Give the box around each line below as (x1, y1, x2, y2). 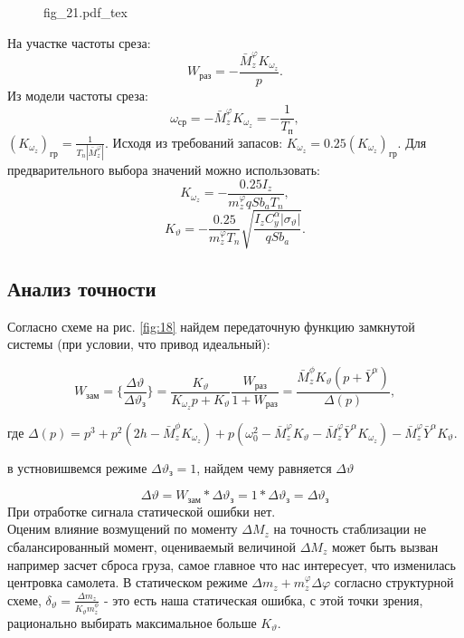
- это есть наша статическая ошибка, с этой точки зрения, (104, 590, 423, 609)
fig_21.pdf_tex (43, 3, 128, 21)
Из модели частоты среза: (7, 85, 148, 104)
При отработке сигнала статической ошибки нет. (7, 501, 276, 520)
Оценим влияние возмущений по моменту (7, 519, 238, 538)
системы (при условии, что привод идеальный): (7, 334, 270, 353)
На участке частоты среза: (7, 33, 151, 52)
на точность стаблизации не (273, 519, 427, 538)
